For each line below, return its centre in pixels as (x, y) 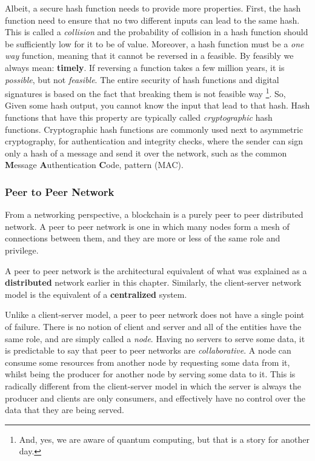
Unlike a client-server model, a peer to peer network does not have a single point (155, 315)
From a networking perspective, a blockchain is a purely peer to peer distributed (154, 214)
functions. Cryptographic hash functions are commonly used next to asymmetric (154, 129)
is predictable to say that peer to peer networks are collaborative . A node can (148, 350)
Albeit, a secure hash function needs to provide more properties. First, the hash (153, 8)
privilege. (22, 250)
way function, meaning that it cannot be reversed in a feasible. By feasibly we (149, 56)
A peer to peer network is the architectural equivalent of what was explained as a (156, 270)
